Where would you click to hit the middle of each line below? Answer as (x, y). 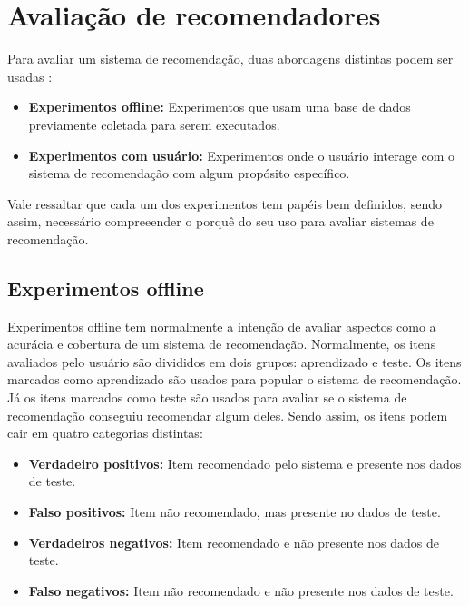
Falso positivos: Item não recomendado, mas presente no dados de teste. (234, 512)
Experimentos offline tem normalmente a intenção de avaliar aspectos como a (222, 326)
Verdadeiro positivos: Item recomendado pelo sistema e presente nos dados (245, 463)
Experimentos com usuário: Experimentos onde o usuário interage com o (242, 155)
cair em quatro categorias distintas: (105, 433)
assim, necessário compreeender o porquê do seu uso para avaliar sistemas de (220, 221)
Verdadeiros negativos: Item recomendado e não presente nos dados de (234, 542)
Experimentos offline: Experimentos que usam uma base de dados (220, 107)
